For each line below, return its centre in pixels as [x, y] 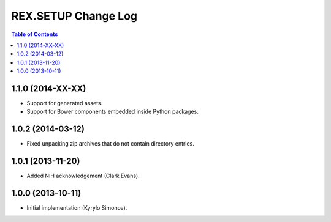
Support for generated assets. [65, 103]
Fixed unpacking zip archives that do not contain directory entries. [110, 144]
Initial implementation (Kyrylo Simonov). [77, 208]
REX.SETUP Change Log [74, 16]
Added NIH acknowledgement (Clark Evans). [83, 176]
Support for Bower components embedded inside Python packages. [113, 112]
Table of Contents [35, 34]
